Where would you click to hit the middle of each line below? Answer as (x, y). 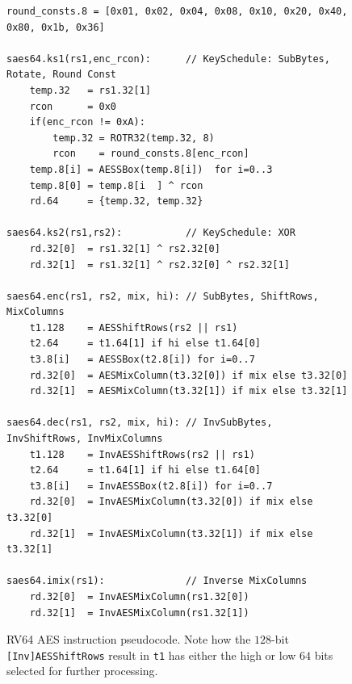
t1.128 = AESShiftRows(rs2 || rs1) (134, 327)
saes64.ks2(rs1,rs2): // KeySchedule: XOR (151, 233)
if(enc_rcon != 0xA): (87, 122)
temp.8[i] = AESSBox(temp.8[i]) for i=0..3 (151, 169)
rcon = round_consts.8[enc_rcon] (151, 154)
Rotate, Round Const (62, 75)
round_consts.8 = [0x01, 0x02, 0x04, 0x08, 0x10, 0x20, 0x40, (177, 11)
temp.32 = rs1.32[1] (90, 90)
